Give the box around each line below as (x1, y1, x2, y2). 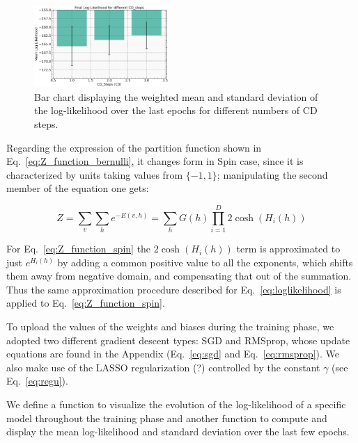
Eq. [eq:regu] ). (6, 373, 68, 388)
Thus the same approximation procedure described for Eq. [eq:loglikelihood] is (6, 282, 341, 296)
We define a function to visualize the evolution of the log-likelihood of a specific (6, 396, 346, 411)
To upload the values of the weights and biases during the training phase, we (6, 319, 334, 334)
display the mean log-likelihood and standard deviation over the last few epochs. (6, 424, 350, 439)
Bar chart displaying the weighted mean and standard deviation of (34, 89, 318, 104)
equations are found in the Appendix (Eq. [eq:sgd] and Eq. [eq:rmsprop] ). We (6, 346, 340, 361)
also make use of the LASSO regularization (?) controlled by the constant (6, 360, 320, 374)
